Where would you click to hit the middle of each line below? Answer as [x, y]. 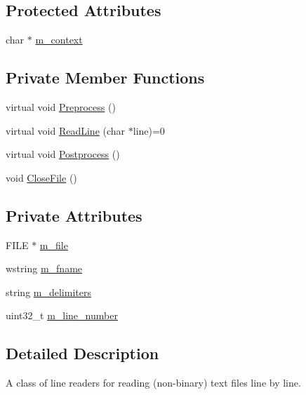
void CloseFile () [41, 177]
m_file [54, 245]
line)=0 [149, 130]
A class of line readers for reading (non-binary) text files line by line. [153, 383]
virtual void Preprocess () [61, 107]
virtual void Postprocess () [63, 154]
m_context [59, 40]
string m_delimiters [48, 292]
